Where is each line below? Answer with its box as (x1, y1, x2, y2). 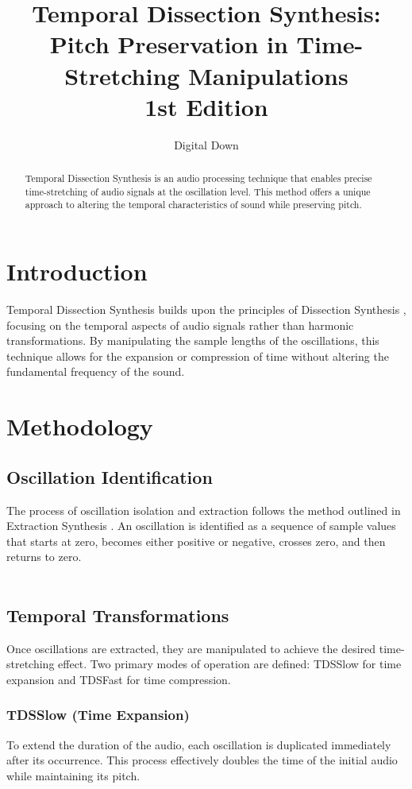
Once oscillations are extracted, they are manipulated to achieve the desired (6, 640, 376, 656)
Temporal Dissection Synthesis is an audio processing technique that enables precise (25, 172, 372, 185)
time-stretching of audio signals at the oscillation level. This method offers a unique (25, 184, 371, 198)
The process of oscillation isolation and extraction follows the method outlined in (6, 501, 401, 518)
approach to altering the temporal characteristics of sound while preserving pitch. (25, 198, 362, 211)
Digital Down (174, 136, 239, 153)
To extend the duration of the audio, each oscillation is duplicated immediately (6, 736, 391, 752)
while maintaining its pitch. (6, 767, 141, 783)
